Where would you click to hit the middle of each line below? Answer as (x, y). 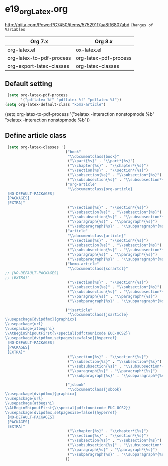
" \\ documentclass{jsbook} (95, 389)
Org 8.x (104, 41)
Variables (15, 29)
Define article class (36, 135)
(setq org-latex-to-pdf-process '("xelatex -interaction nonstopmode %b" (80, 114)
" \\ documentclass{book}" (94, 156)
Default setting (29, 84)
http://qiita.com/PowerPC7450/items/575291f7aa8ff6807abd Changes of (79, 24)
